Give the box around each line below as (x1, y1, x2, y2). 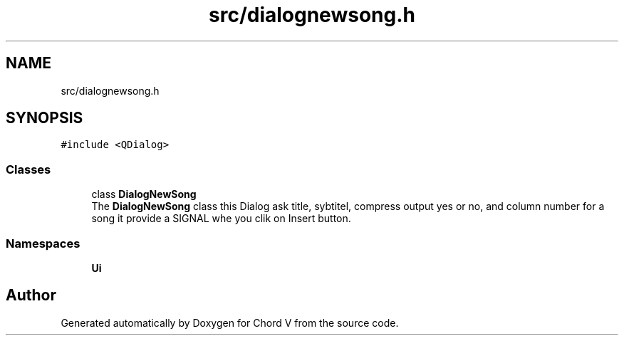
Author (6, 286, 56, 305)
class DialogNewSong (91, 188, 197, 201)
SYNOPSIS (6, 109, 83, 127)
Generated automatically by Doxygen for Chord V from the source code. (61, 316, 399, 329)
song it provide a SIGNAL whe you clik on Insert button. (91, 212, 351, 225)
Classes (6, 162, 51, 177)
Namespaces (6, 236, 80, 251)
